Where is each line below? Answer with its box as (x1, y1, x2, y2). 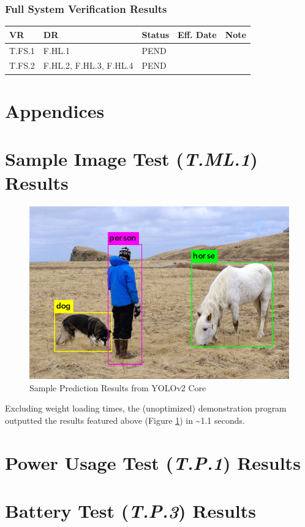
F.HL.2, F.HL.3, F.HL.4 (43, 59, 134, 72)
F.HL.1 (43, 44, 70, 57)
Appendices (5, 98, 105, 123)
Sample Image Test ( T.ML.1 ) (5, 146, 258, 172)
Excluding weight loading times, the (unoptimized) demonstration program (5, 402, 287, 415)
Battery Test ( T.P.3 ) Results (5, 498, 257, 524)
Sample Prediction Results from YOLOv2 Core (29, 381, 206, 394)
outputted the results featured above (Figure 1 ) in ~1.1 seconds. (5, 413, 245, 426)
